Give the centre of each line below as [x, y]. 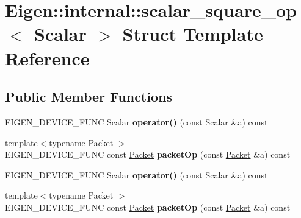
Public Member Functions [89, 97]
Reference [47, 58]
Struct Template [193, 34]
